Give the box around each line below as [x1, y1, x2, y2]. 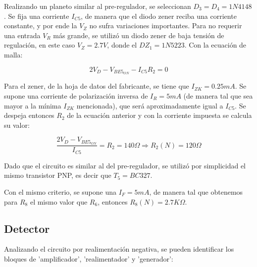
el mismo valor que [30, 196, 88, 207]
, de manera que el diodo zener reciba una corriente [81, 10, 237, 21]
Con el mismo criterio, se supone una [4, 186, 117, 197]
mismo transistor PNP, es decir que [4, 170, 111, 180]
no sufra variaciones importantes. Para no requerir [89, 20, 242, 31]
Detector [4, 220, 50, 236]
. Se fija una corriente [4, 10, 69, 21]
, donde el [107, 40, 137, 50]
